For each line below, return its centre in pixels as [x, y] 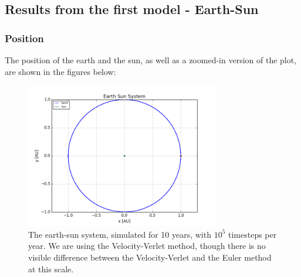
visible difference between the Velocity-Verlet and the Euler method [150, 257]
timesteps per [252, 234]
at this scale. [51, 269]
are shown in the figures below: [60, 71]
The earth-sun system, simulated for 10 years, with [120, 234]
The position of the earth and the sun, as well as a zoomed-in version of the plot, [151, 60]
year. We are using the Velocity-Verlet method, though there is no [147, 246]
